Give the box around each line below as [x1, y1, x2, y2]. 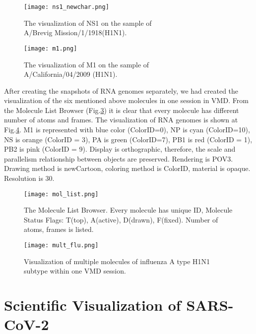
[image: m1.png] [24, 45, 77, 52]
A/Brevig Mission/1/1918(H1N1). [24, 27, 127, 38]
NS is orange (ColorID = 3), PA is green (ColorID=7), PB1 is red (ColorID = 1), [4, 134, 253, 144]
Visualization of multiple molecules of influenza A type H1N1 [24, 256, 210, 266]
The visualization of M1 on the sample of [24, 59, 149, 69]
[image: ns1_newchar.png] [24, 3, 109, 10]
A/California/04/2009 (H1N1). [24, 69, 118, 79]
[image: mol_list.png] [24, 190, 99, 198]
